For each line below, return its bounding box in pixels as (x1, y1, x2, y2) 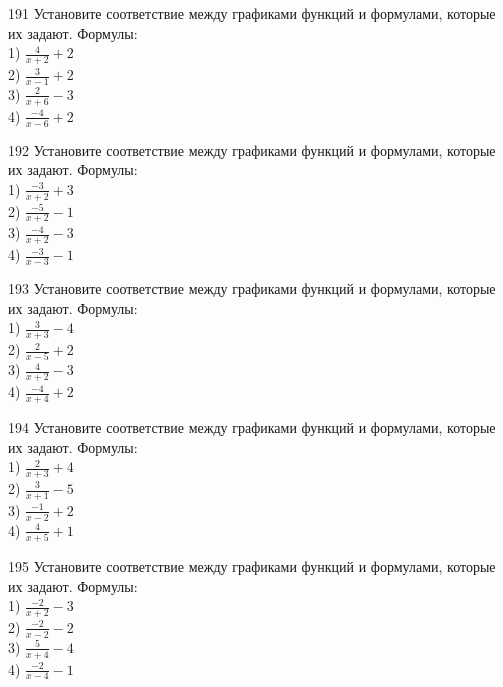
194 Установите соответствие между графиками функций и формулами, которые (8, 416, 496, 437)
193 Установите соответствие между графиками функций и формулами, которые (8, 278, 496, 298)
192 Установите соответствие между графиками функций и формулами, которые (8, 139, 496, 160)
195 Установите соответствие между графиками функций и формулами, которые (8, 555, 496, 576)
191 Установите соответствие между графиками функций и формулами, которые (8, 3, 496, 23)
